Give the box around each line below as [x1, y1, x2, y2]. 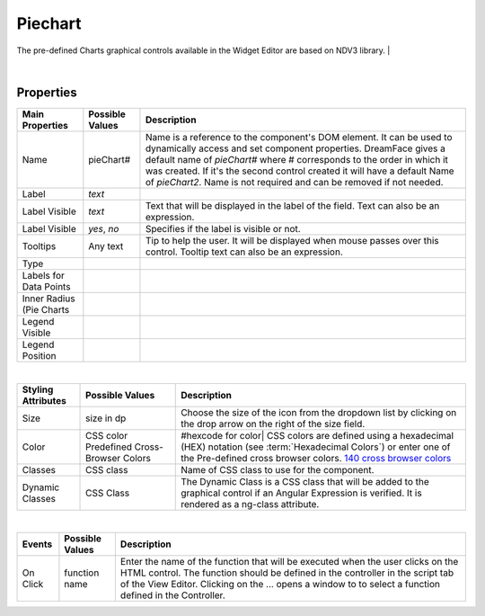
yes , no [88, 222, 119, 235]
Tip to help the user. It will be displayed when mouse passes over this [145, 234, 439, 246]
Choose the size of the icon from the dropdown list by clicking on [181, 406, 457, 419]
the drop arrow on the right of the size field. [181, 418, 366, 431]
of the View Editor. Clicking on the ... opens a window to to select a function [119, 577, 440, 590]
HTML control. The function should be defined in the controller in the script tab [119, 567, 454, 579]
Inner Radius [22, 292, 75, 305]
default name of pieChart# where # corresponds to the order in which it [145, 153, 448, 165]
